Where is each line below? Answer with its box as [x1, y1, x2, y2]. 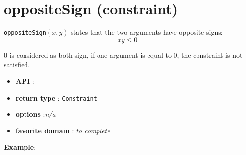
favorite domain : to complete [15, 125, 110, 135]
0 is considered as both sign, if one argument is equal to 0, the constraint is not [4, 50, 243, 60]
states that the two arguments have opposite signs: [71, 27, 223, 37]
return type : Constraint [15, 92, 97, 103]
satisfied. [4, 59, 30, 70]
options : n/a [15, 109, 56, 119]
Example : [4, 142, 36, 152]
